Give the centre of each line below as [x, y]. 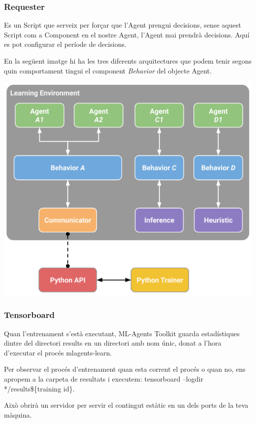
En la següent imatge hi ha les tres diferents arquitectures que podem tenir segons [128, 61]
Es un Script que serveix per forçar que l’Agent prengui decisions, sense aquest [123, 25]
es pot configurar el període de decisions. [65, 44]
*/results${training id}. [39, 388]
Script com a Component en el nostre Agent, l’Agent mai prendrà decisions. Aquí [127, 34]
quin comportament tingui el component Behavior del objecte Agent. [108, 70]
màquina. [18, 414]
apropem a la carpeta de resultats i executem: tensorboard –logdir [104, 379]
